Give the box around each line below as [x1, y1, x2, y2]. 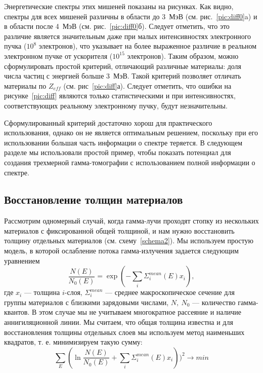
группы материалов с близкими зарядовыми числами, [4, 296, 169, 307]
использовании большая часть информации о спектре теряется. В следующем [4, 137, 243, 147]
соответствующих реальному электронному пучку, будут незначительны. [4, 100, 228, 110]
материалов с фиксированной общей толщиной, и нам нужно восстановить [4, 225, 235, 236]
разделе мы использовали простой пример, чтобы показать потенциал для [4, 147, 231, 158]
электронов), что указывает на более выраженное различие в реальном [38, 41, 257, 51]
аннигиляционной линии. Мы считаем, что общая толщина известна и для [4, 317, 233, 327]
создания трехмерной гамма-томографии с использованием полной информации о [4, 157, 255, 167]
